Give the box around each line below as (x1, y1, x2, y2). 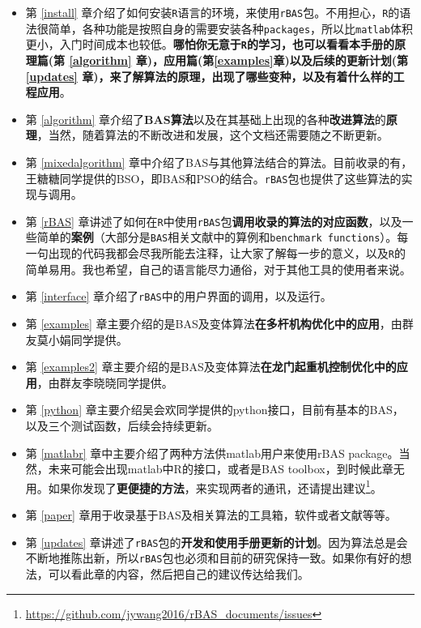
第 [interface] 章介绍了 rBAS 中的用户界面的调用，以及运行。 (25, 288, 332, 305)
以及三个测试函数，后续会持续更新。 (25, 417, 219, 434)
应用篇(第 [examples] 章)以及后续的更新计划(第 (164, 51, 409, 68)
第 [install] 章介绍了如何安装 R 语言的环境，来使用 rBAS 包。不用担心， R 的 (25, 4, 400, 20)
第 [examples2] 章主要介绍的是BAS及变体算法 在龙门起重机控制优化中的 (25, 358, 397, 375)
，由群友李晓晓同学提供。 (36, 374, 173, 391)
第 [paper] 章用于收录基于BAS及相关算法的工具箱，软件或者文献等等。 (25, 506, 397, 523)
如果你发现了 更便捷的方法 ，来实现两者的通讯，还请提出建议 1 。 (48, 476, 382, 496)
